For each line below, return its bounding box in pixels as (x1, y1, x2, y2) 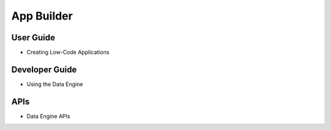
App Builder (11, 9, 73, 23)
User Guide (11, 32, 55, 43)
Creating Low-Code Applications (26, 49, 110, 56)
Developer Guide (11, 64, 77, 74)
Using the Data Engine (26, 80, 83, 88)
